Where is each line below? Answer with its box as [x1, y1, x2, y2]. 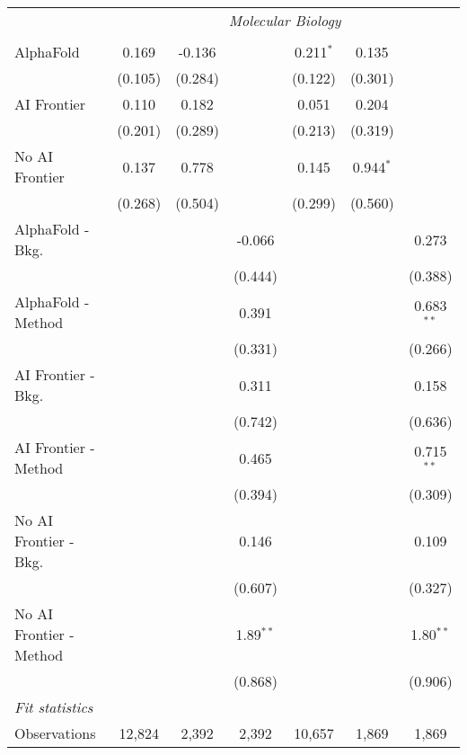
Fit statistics [14, 697, 93, 717]
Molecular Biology [228, 10, 341, 31]
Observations [14, 723, 96, 743]
